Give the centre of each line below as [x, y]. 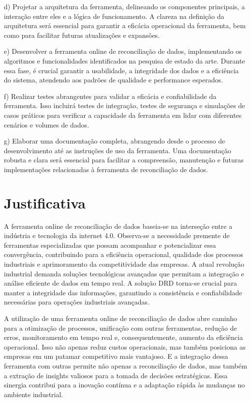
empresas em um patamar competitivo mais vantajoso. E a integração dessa [116, 356]
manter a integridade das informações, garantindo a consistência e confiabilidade [123, 292]
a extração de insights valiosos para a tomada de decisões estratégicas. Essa [116, 375]
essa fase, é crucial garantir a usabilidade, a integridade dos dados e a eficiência [121, 70]
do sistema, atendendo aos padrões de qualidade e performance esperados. [113, 80]
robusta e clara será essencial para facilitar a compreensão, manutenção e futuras [124, 160]
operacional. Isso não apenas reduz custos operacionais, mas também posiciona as [125, 346]
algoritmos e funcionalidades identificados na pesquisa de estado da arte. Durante [125, 60]
